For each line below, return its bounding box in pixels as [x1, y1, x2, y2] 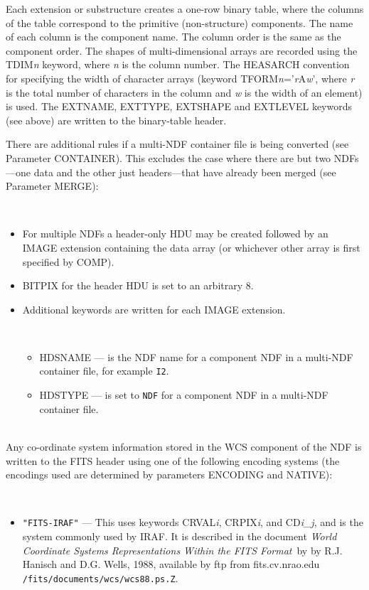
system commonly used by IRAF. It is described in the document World [22, 529, 337, 543]
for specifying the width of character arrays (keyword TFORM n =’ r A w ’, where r [6, 70, 355, 85]
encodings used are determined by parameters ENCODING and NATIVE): [6, 467, 333, 482]
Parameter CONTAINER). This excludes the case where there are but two [6, 150, 331, 165]
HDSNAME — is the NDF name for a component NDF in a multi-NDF [39, 349, 353, 364]
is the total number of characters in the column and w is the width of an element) [6, 85, 363, 100]
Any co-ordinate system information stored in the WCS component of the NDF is [6, 439, 362, 454]
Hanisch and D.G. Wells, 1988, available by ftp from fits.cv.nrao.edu [22, 557, 320, 572]
